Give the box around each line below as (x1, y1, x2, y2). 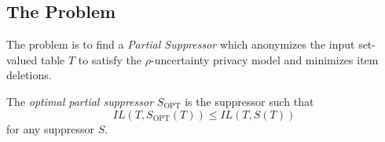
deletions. (6, 67, 52, 83)
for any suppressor (6, 120, 94, 137)
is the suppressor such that (185, 93, 314, 109)
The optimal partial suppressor (6, 93, 154, 109)
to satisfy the (78, 51, 142, 67)
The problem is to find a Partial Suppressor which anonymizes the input (6, 36, 355, 53)
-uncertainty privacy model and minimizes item (150, 51, 379, 67)
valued (6, 51, 38, 67)
